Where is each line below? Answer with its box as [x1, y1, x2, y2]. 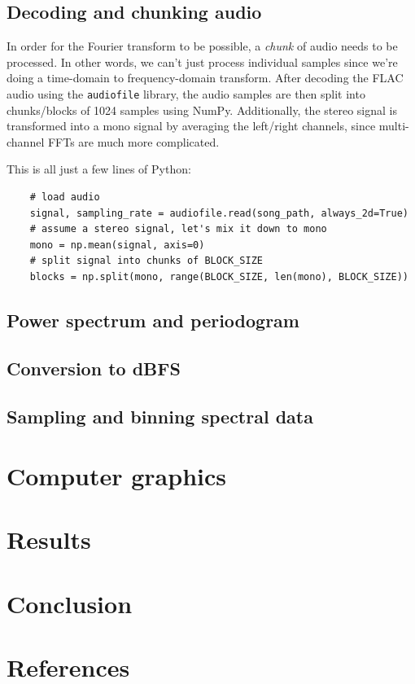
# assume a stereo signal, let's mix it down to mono [29, 223, 327, 235]
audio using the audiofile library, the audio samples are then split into [7, 85, 365, 102]
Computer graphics [7, 459, 227, 493]
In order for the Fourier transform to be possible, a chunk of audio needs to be [7, 37, 398, 55]
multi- [378, 117, 409, 134]
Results [7, 523, 91, 556]
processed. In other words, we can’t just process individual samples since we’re [7, 53, 398, 70]
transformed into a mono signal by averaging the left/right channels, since [7, 117, 376, 134]
